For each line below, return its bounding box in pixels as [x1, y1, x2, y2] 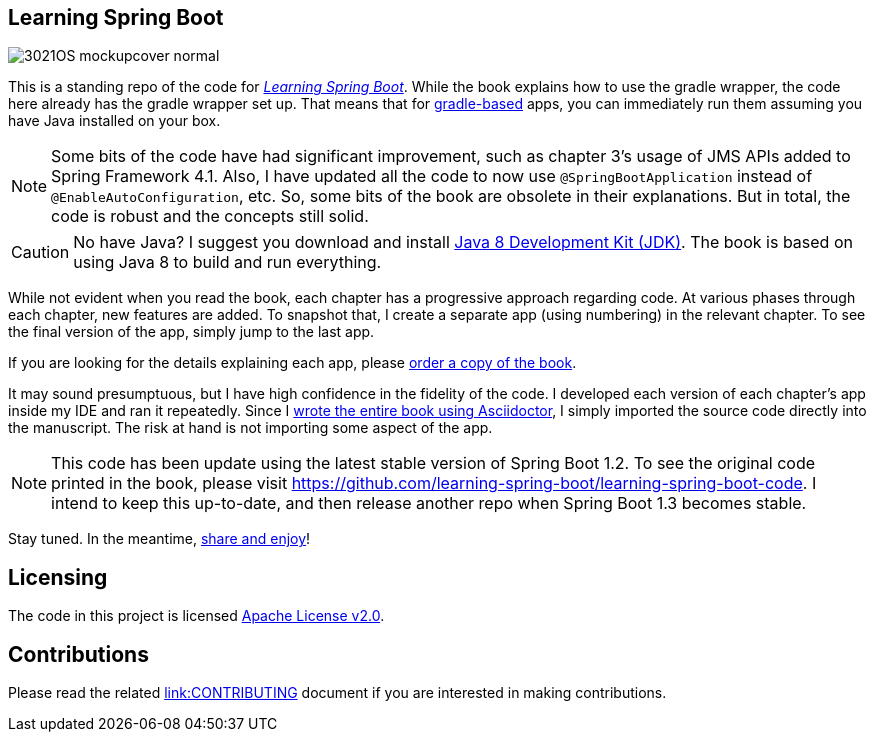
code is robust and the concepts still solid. [51, 206, 369, 227]
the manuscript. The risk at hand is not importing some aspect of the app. [8, 419, 493, 437]
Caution [11, 242, 70, 263]
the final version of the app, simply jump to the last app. [8, 323, 375, 341]
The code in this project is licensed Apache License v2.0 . [8, 607, 385, 625]
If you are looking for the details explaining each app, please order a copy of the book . [8, 354, 577, 372]
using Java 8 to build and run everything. [73, 252, 382, 273]
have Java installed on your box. [8, 112, 221, 130]
